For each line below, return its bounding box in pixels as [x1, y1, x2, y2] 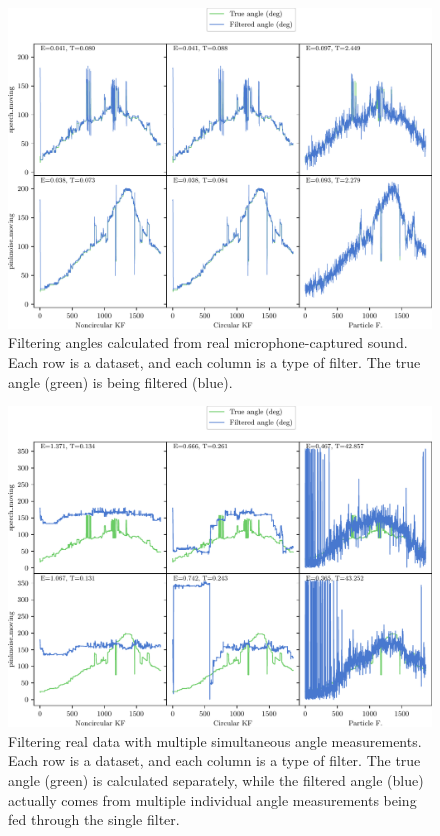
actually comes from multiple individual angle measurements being [8, 789, 417, 810]
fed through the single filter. [8, 809, 180, 830]
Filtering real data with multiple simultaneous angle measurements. [8, 730, 422, 751]
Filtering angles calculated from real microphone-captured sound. [8, 332, 408, 353]
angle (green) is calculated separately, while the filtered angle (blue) [8, 769, 424, 790]
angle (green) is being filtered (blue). [8, 371, 233, 392]
